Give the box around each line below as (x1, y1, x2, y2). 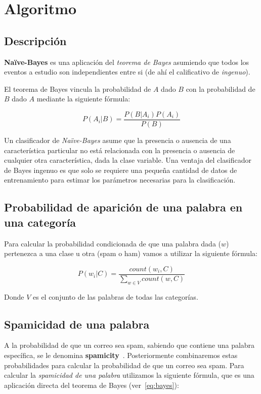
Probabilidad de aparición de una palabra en (4, 199, 243, 215)
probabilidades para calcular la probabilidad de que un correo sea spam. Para (4, 360, 244, 370)
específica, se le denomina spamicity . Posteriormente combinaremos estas (4, 350, 238, 361)
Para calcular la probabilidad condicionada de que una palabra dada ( (4, 238, 221, 248)
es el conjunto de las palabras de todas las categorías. (32, 291, 198, 302)
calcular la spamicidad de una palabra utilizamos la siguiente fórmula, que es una (4, 370, 254, 380)
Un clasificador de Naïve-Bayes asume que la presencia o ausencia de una (4, 135, 231, 146)
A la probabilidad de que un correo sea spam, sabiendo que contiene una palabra (4, 340, 255, 350)
